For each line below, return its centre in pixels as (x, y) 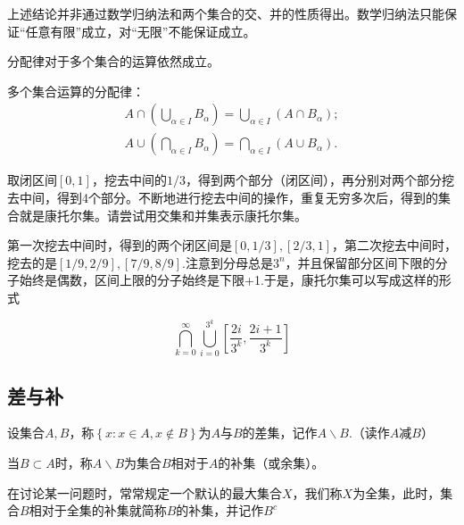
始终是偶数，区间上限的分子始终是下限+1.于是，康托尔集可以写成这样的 (229, 280)
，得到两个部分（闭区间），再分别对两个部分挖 (319, 180)
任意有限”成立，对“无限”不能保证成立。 (141, 31)
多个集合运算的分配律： (76, 91)
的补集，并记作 (220, 510)
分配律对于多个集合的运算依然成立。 (113, 61)
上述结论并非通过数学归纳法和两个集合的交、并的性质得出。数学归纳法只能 (226, 13)
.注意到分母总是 (228, 262)
